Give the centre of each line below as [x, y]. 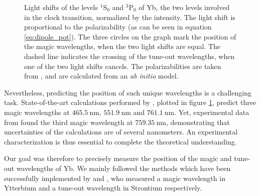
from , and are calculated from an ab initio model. [101, 76]
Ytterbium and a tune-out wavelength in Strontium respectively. [103, 188]
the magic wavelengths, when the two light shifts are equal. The [122, 46]
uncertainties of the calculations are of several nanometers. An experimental [121, 132]
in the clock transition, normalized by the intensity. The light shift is [130, 17]
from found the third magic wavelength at [69, 122]
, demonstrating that [198, 122]
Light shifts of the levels [61, 7]
